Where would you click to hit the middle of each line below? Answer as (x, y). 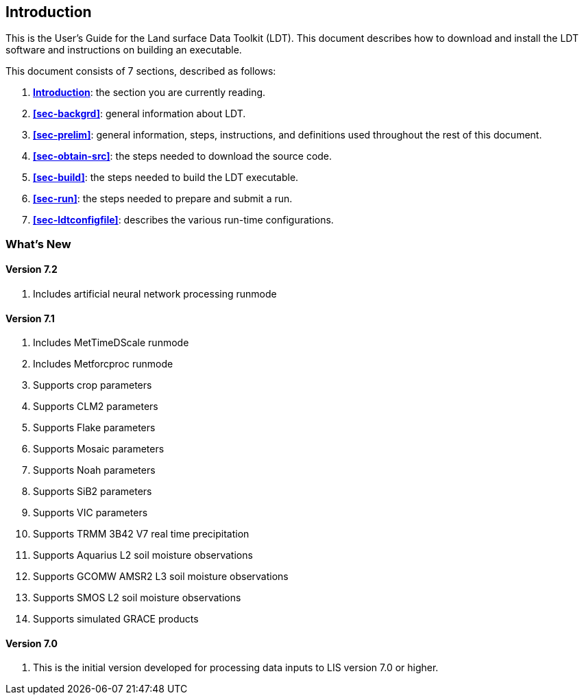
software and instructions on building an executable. (124, 50)
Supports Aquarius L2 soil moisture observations (143, 555)
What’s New (38, 244)
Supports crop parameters (93, 385)
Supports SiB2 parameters (93, 492)
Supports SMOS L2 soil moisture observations (137, 598)
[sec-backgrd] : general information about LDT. (139, 114)
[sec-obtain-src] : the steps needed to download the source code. (183, 156)
